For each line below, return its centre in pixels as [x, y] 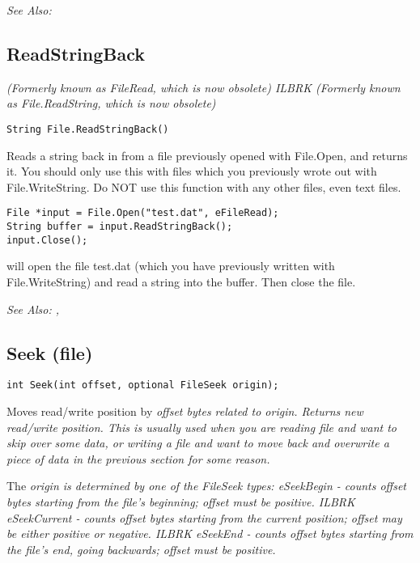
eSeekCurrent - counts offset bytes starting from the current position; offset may [204, 517]
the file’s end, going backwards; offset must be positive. [141, 549]
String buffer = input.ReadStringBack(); [120, 227]
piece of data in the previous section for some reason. [138, 458]
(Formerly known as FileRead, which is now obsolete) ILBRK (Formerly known [204, 87]
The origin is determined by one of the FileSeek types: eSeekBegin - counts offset [207, 486]
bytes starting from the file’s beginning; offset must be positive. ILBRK [181, 502]
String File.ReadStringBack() [88, 129]
